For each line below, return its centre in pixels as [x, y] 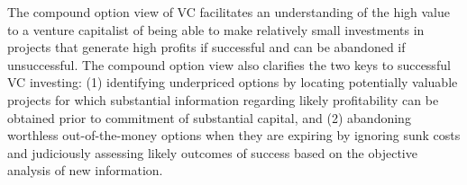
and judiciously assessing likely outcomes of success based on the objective [212, 152]
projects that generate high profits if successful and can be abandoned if [206, 47]
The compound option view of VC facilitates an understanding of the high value [229, 12]
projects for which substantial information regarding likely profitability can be [223, 99]
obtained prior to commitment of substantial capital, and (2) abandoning [209, 117]
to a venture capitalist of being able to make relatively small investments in [216, 29]
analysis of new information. [85, 170]
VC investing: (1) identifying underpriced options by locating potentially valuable [233, 82]
